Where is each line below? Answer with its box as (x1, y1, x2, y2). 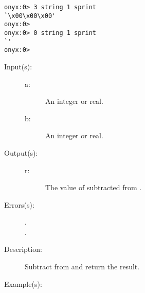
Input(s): (4, 61, 32, 71)
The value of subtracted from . (45, 182, 142, 193)
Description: (4, 244, 42, 254)
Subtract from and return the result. (25, 261, 140, 272)
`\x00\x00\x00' (4, 12, 56, 20)
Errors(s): (4, 199, 34, 210)
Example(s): (4, 278, 42, 289)
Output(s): (4, 147, 38, 158)
